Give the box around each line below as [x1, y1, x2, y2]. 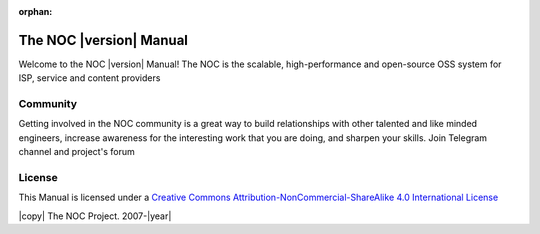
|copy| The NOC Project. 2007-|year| [18, 210, 172, 222]
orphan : [18, 6, 53, 17]
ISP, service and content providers [18, 72, 161, 84]
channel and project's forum [18, 146, 135, 158]
